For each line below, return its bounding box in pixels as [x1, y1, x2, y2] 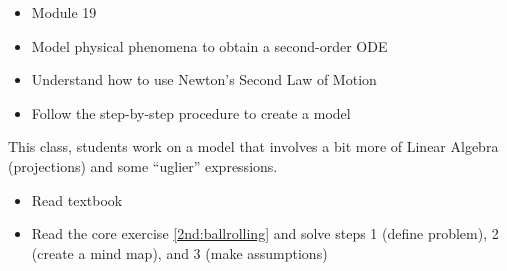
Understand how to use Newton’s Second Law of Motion [31, 69, 377, 90]
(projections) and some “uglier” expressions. [8, 155, 278, 176]
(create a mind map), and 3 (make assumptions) [31, 242, 328, 263]
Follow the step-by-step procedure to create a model [31, 102, 351, 123]
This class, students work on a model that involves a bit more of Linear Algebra [8, 136, 499, 157]
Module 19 [31, 2, 97, 22]
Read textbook [31, 189, 123, 210]
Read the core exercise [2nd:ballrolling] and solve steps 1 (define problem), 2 [31, 223, 499, 244]
